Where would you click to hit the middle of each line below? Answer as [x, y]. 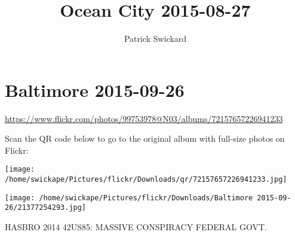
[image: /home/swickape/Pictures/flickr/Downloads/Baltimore [129, 198]
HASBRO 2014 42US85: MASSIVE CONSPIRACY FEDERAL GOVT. [136, 227]
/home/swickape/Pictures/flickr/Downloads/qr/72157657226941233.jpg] [146, 180]
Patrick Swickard [155, 39]
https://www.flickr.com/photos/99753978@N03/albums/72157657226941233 [144, 118]
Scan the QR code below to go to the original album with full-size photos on [145, 138]
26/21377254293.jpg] [46, 208]
